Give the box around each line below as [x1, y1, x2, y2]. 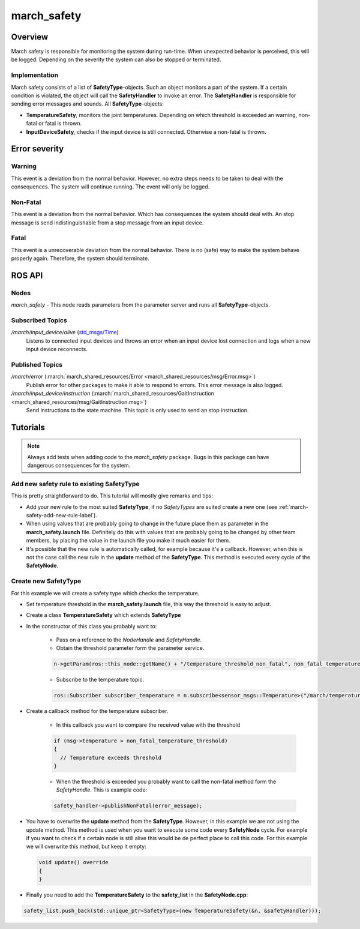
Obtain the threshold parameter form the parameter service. [56, 645, 205, 652]
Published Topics [11, 361, 63, 368]
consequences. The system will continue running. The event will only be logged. [11, 183, 210, 190]
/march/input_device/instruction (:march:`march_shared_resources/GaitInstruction [11, 390, 214, 397]
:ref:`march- [278, 503, 309, 510]
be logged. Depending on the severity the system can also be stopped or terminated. [11, 56, 221, 63]
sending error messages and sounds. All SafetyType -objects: [11, 100, 164, 107]
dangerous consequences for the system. [27, 462, 131, 469]
